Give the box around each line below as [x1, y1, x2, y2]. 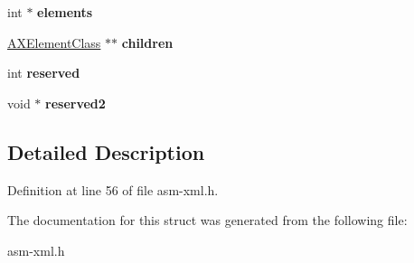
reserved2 [45, 93, 106, 112]
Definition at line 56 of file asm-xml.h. [7, 180, 219, 199]
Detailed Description [7, 137, 205, 165]
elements [37, 3, 93, 21]
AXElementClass [7, 33, 101, 52]
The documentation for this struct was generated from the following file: [7, 211, 408, 230]
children [121, 33, 174, 52]
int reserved [7, 63, 80, 82]
